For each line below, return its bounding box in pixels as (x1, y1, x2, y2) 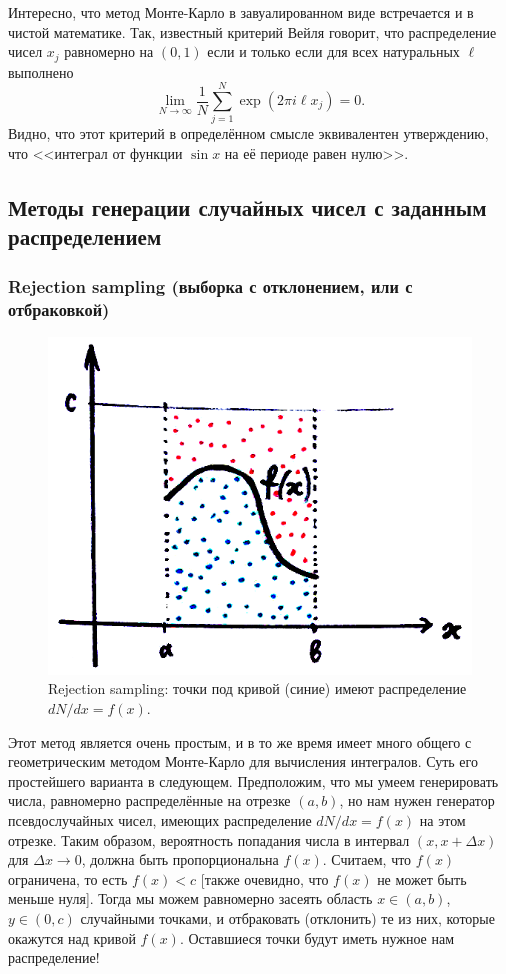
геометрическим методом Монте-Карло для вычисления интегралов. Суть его (8, 751, 478, 772)
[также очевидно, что (200, 868, 329, 889)
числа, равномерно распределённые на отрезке (8, 790, 291, 811)
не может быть (377, 868, 467, 889)
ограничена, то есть (8, 868, 128, 889)
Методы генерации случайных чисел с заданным (8, 191, 487, 222)
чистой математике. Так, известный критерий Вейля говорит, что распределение (8, 21, 497, 42)
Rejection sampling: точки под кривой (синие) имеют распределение (48, 678, 467, 699)
